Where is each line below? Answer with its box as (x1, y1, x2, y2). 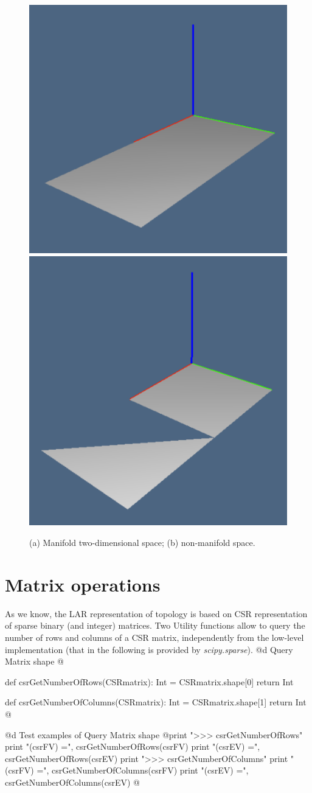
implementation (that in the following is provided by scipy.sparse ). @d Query (5, 643, 293, 655)
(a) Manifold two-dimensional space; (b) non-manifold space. (29, 536, 255, 549)
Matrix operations (5, 571, 161, 596)
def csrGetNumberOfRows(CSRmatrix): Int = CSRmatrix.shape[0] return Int (5, 675, 294, 688)
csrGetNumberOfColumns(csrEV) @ (5, 775, 140, 788)
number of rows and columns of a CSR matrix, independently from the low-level (5, 631, 304, 643)
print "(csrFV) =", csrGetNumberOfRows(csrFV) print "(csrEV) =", (5, 740, 260, 753)
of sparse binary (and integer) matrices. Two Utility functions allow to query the (5, 619, 305, 632)
